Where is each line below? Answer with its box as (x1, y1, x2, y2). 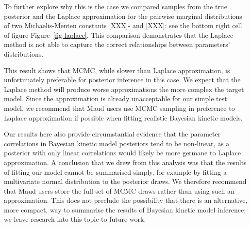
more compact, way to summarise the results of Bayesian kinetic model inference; (4, 204, 246, 214)
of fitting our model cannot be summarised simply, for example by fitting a (4, 166, 227, 177)
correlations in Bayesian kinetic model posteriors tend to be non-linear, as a (4, 138, 230, 148)
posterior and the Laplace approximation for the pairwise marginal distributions (4, 11, 242, 21)
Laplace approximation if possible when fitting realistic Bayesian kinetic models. (4, 112, 243, 122)
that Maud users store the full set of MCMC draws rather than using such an (4, 185, 234, 196)
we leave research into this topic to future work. (4, 214, 146, 224)
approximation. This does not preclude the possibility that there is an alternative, (4, 195, 248, 205)
